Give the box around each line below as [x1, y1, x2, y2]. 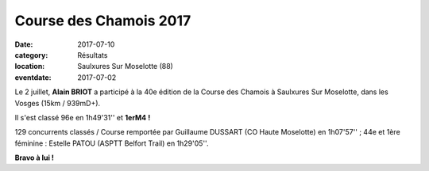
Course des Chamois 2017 [14, 12, 191, 29]
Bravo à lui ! [14, 153, 55, 162]
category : [14, 50, 48, 59]
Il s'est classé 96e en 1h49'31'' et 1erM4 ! [14, 112, 151, 122]
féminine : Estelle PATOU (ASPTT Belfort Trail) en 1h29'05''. [14, 139, 209, 148]
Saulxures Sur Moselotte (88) [77, 62, 174, 71]
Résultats [77, 50, 108, 59]
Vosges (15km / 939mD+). [14, 98, 101, 108]
